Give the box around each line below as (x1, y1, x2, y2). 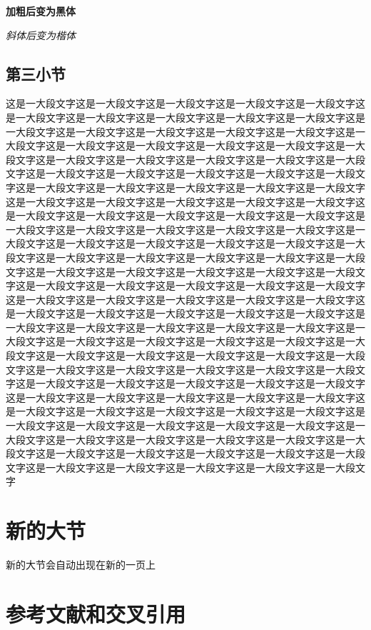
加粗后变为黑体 (6, 4, 76, 18)
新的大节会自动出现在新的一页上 (6, 557, 156, 572)
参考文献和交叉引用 (6, 599, 186, 628)
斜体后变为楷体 (6, 27, 76, 42)
